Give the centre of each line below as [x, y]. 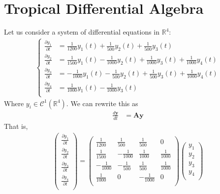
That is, [16, 126]
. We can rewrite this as [102, 103]
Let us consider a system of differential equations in [82, 32]
